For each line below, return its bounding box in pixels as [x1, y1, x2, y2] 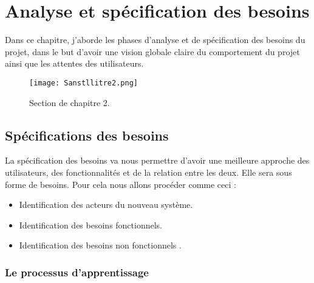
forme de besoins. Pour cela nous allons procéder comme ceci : [5, 178, 236, 190]
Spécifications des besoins [5, 125, 169, 144]
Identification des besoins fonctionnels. [19, 218, 163, 231]
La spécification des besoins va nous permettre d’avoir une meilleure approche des [5, 154, 310, 167]
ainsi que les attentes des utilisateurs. [5, 57, 144, 70]
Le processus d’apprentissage [5, 264, 149, 279]
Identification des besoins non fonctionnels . [19, 239, 182, 251]
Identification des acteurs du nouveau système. [19, 198, 193, 211]
